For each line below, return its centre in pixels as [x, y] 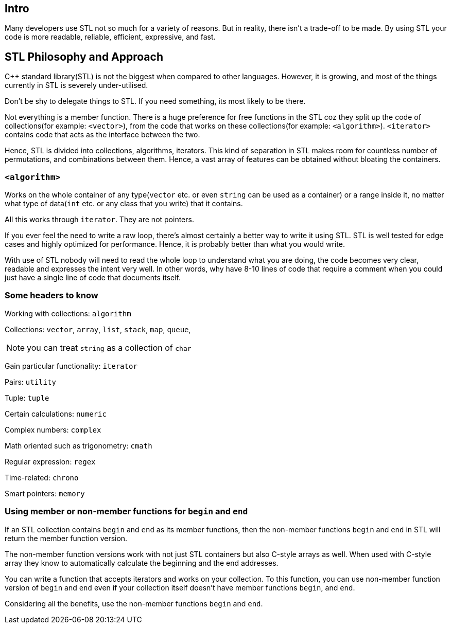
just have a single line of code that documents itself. [93, 278]
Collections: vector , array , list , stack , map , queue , [98, 329]
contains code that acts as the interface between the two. [102, 135]
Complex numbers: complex [53, 429]
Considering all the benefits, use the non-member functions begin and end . [134, 603]
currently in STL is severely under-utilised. [76, 85]
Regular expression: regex [50, 461]
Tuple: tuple [27, 398]
